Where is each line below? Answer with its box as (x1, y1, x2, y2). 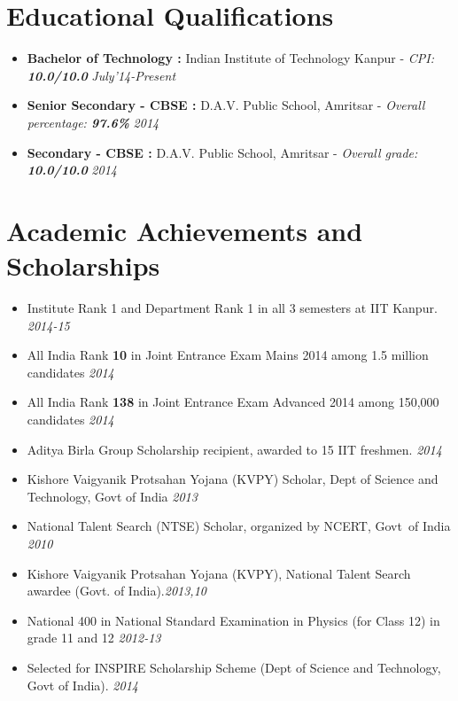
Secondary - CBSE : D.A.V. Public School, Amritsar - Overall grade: (27, 143, 418, 161)
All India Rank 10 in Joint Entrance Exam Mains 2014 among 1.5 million (27, 346, 429, 364)
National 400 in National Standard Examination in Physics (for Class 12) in (27, 611, 440, 629)
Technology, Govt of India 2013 (27, 487, 198, 505)
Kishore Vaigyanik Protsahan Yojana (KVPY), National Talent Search (27, 564, 411, 582)
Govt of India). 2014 (27, 675, 138, 694)
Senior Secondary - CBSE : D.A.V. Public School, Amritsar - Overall (27, 96, 425, 114)
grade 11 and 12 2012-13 (27, 628, 161, 647)
